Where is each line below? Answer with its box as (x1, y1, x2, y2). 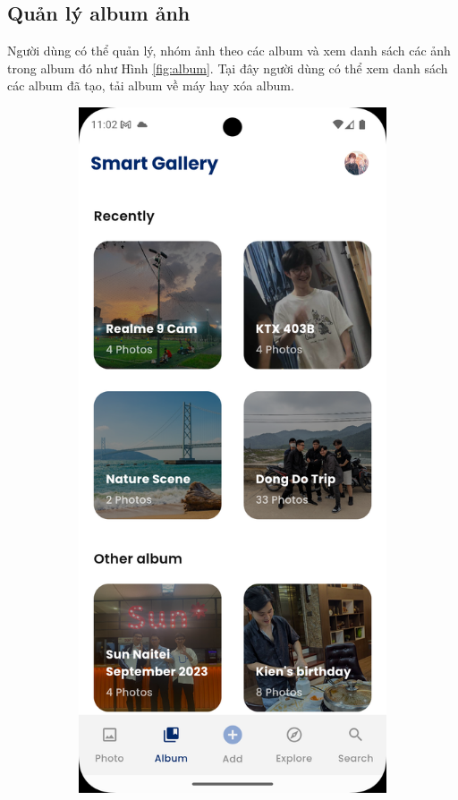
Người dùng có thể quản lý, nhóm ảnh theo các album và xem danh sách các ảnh (7, 41, 451, 60)
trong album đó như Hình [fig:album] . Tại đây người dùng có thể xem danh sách (7, 58, 448, 77)
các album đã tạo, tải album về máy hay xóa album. (7, 76, 294, 95)
